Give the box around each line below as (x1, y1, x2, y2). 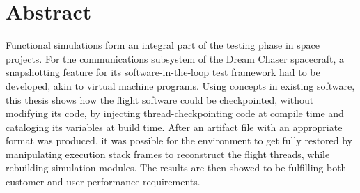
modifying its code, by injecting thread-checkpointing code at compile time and (6, 106, 344, 121)
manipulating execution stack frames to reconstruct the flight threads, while (6, 146, 330, 161)
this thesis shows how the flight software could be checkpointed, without (6, 92, 314, 107)
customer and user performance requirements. (6, 174, 201, 189)
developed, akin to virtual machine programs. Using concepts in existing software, (6, 78, 355, 93)
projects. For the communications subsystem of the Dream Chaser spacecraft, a (6, 51, 345, 65)
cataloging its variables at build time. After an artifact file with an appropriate (6, 119, 343, 134)
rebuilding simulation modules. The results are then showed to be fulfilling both (6, 160, 347, 175)
